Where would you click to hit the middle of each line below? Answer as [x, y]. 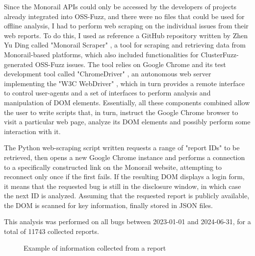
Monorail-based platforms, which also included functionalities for [101, 54]
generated [19, 64]
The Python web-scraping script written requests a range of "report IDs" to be [122, 148]
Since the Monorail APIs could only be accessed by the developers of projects [120, 6]
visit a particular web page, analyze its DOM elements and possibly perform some [127, 122]
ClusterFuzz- [220, 54]
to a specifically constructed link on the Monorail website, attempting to [113, 167]
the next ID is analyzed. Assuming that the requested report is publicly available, [127, 196]
